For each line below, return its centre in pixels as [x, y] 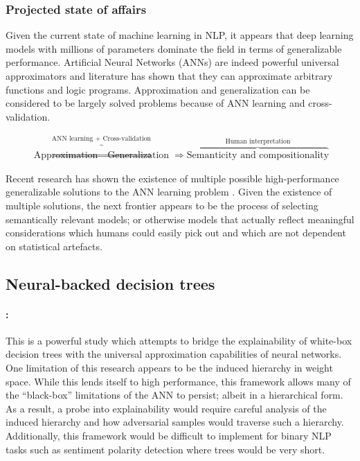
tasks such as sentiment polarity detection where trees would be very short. [165, 449]
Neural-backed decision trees [110, 283]
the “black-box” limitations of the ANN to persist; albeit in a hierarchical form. [174, 395]
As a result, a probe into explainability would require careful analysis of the [166, 408]
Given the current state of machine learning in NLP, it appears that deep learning [180, 35]
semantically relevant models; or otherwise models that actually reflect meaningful [180, 219]
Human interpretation [258, 141]
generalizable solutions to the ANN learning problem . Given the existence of [169, 192]
